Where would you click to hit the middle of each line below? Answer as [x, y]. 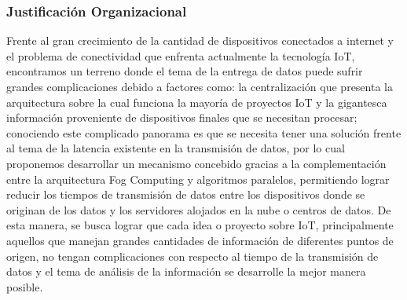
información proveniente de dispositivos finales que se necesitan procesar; [182, 117]
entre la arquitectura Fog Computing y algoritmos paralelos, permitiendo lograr [198, 179]
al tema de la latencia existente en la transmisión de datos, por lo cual [176, 148]
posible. [25, 286]
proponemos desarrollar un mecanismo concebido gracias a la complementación [196, 163]
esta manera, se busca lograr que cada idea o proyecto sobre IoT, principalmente [200, 225]
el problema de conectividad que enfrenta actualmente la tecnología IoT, [181, 55]
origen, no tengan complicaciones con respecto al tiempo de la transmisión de [192, 256]
